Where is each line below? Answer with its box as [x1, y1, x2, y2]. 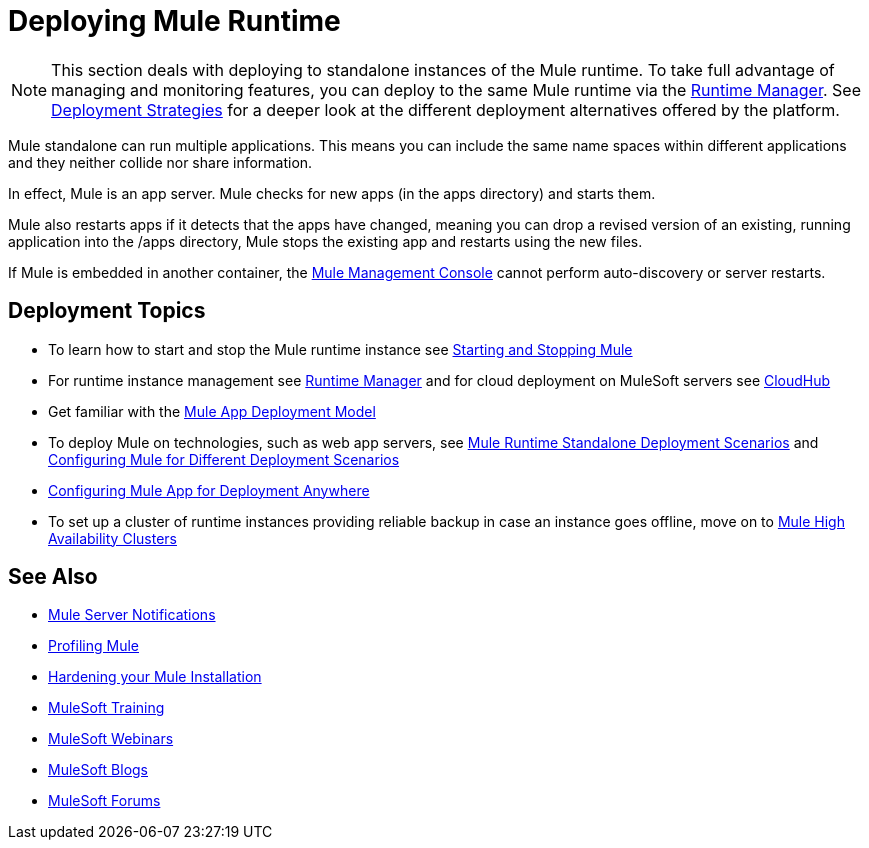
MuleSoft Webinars [48, 730, 174, 748]
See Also [8, 564, 98, 590]
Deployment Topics [8, 298, 206, 324]
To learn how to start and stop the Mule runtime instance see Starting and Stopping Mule [48, 340, 633, 358]
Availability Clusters [48, 529, 177, 547]
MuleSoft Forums [48, 792, 161, 810]
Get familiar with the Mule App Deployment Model [48, 402, 376, 420]
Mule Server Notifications [48, 606, 216, 624]
